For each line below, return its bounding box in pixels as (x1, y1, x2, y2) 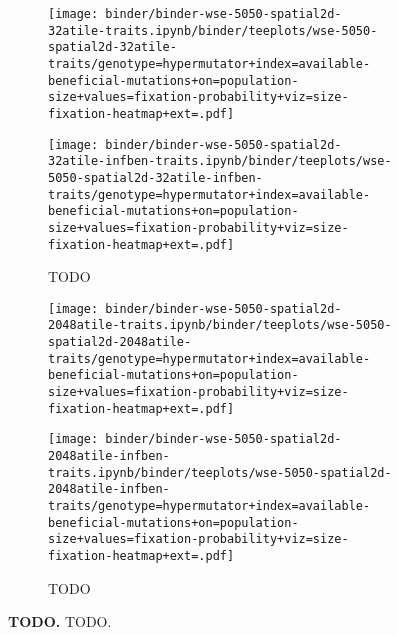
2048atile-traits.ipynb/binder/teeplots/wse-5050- (48, 318, 392, 333)
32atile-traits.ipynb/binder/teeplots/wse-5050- (48, 23, 378, 38)
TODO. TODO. (8, 611, 112, 632)
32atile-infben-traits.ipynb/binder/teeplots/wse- (48, 154, 392, 169)
